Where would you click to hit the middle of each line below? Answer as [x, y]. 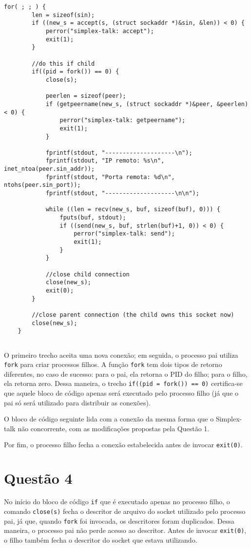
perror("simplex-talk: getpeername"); [123, 120]
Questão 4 [38, 478]
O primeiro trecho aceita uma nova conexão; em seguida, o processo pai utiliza [121, 355]
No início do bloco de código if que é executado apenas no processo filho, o [117, 502]
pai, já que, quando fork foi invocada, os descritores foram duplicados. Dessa [119, 521]
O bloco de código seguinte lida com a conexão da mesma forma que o [109, 419]
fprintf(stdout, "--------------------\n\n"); [122, 193]
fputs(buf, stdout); [93, 218]
